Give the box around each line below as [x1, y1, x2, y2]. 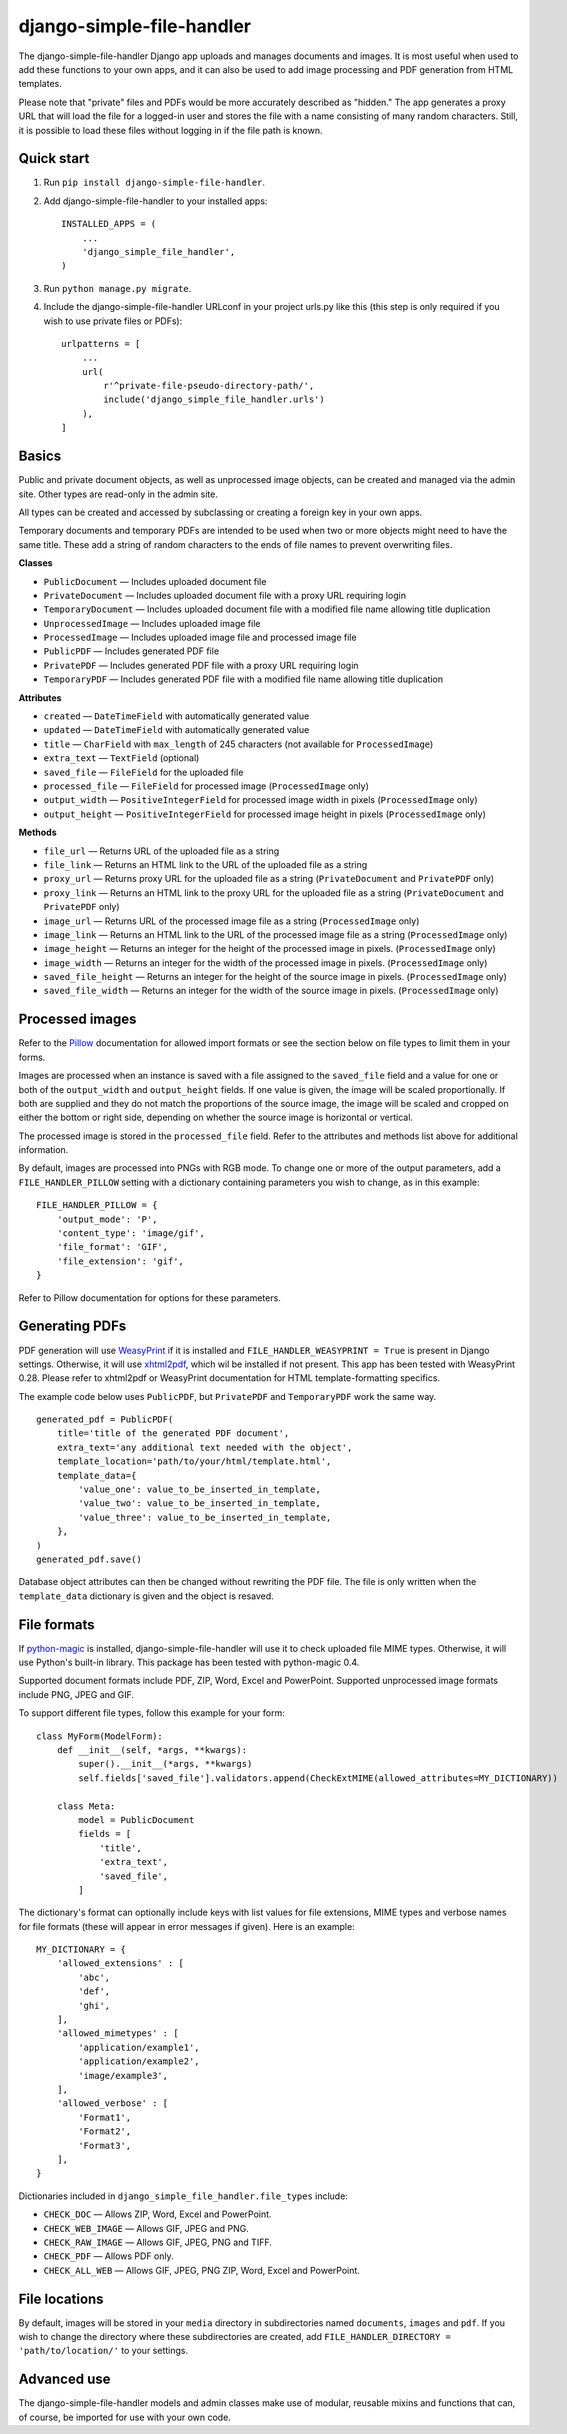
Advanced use [18, 2371, 111, 2388]
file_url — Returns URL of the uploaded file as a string [43, 845, 280, 857]
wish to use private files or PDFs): [43, 315, 183, 327]
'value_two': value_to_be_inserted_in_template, [78, 1498, 322, 1509]
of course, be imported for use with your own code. [18, 2411, 232, 2423]
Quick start [18, 150, 90, 167]
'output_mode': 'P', [56, 1213, 158, 1225]
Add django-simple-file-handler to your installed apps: [43, 195, 268, 207]
